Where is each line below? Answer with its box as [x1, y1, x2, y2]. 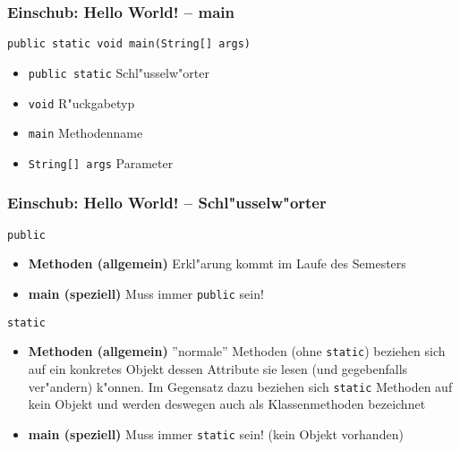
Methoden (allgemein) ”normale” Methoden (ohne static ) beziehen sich [28, 342, 446, 361]
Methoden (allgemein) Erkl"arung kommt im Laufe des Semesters [28, 254, 406, 273]
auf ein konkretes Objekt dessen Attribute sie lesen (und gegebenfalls [28, 359, 408, 378]
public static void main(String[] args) [7, 38, 251, 51]
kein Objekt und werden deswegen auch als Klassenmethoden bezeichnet [28, 395, 426, 413]
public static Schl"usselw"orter [28, 63, 209, 81]
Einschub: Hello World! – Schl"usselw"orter [7, 191, 327, 214]
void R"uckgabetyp [28, 93, 135, 112]
